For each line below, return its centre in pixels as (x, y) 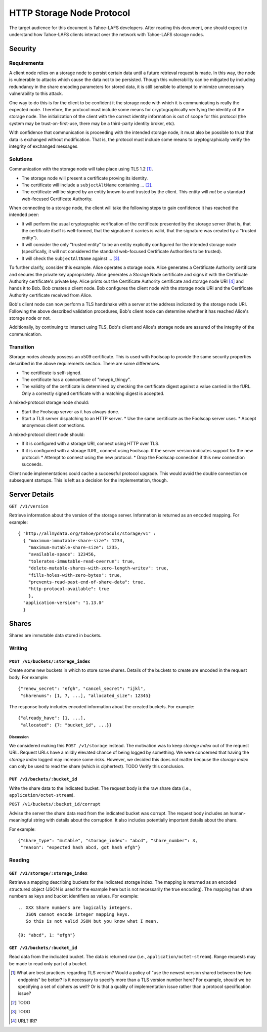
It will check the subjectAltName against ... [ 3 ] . (71, 258)
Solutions (21, 159)
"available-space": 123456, (62, 554)
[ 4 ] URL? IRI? (24, 1021)
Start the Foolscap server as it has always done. (70, 411)
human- (238, 813)
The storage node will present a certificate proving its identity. (85, 178)
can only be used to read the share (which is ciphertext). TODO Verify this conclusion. (97, 767)
